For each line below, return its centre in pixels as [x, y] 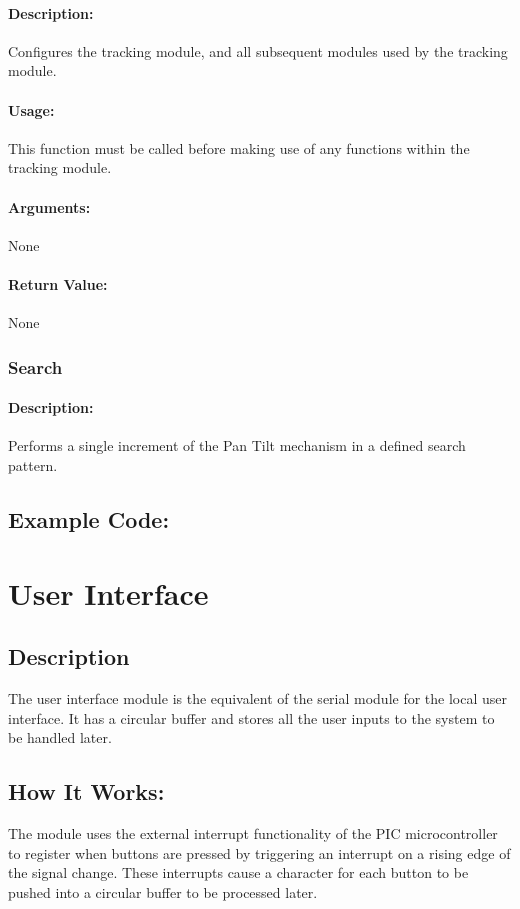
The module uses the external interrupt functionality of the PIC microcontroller [253, 832]
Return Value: [58, 283]
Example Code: [89, 518]
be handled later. [60, 737]
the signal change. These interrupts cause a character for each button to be [238, 872]
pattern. [33, 464]
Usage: [31, 109]
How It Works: [86, 791]
